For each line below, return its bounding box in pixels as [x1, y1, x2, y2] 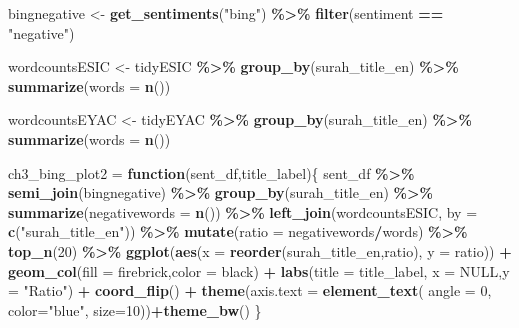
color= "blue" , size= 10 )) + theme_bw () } [8, 299, 262, 320]
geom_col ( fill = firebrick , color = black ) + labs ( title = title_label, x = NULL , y [8, 260, 510, 281]
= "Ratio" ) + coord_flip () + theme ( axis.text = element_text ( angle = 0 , [8, 280, 492, 301]
